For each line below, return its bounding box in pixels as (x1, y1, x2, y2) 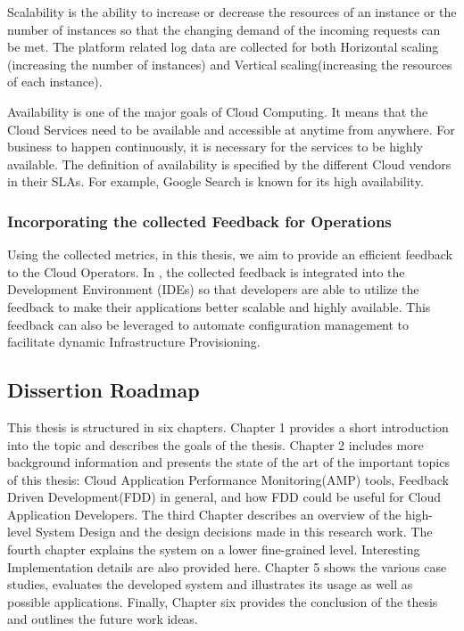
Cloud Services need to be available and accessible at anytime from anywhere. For (7, 119, 455, 138)
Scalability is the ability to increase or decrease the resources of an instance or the (7, 3, 457, 20)
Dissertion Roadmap (7, 376, 200, 404)
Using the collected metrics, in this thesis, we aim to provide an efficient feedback (7, 245, 452, 264)
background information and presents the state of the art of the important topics (7, 453, 450, 471)
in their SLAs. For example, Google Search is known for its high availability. (7, 172, 424, 191)
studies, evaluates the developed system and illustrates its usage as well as (7, 575, 413, 594)
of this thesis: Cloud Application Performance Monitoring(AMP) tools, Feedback (7, 470, 449, 488)
